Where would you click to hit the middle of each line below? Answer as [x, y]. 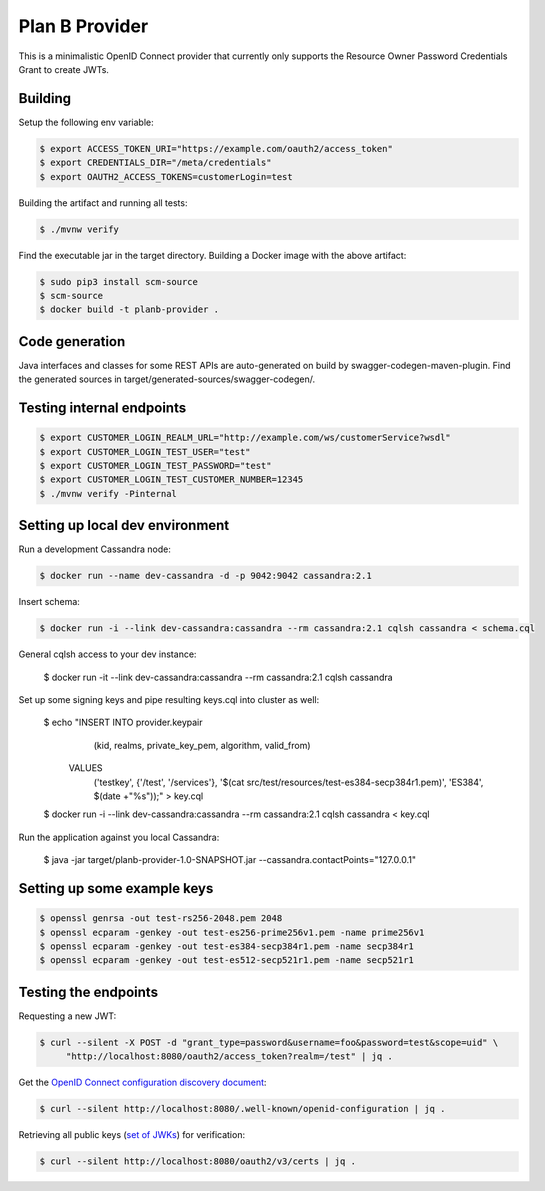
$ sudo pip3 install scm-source [119, 281]
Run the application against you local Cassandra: [119, 837]
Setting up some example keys [116, 888]
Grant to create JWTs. [64, 69]
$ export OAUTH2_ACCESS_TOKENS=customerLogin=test [166, 176]
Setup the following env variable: [86, 122]
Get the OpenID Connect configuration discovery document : [142, 1082]
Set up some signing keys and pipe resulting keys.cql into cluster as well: [169, 699]
